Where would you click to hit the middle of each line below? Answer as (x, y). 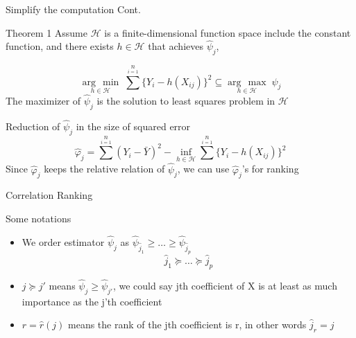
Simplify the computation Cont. (73, 9)
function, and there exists (60, 46)
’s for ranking (270, 169)
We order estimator (63, 241)
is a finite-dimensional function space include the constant (228, 32)
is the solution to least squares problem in (186, 100)
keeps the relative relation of (104, 169)
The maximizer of (43, 100)
